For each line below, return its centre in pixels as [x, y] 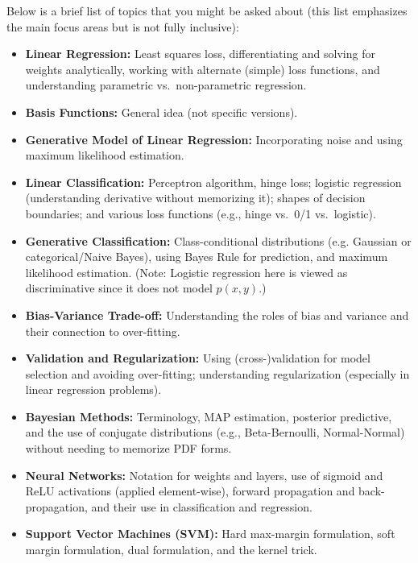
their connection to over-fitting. [103, 331]
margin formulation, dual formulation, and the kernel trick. [171, 550]
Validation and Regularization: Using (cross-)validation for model [198, 358]
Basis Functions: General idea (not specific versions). [161, 112]
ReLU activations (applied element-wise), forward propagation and [190, 491]
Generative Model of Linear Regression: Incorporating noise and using [214, 139]
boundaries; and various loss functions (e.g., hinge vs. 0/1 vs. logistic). [201, 213]
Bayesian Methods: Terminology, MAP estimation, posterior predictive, [209, 416]
